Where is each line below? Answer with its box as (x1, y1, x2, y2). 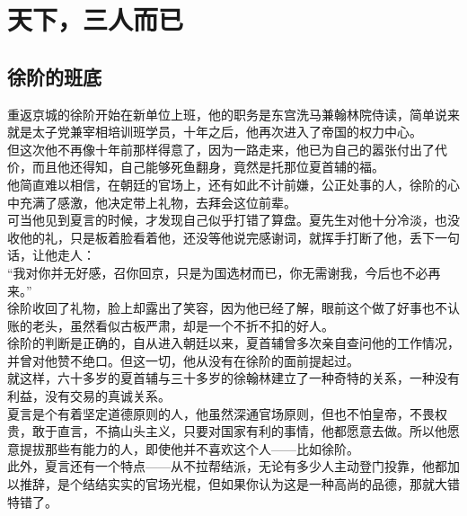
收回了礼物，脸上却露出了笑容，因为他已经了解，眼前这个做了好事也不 (31, 298, 447, 317)
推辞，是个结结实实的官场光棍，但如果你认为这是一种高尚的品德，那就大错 (19, 475, 460, 494)
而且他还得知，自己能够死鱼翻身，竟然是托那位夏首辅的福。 (31, 157, 384, 176)
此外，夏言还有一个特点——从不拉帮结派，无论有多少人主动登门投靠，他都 (7, 457, 447, 476)
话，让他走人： (7, 245, 95, 264)
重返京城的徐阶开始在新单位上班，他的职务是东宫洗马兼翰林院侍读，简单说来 (7, 104, 460, 123)
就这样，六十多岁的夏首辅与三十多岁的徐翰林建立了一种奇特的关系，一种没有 (7, 369, 460, 387)
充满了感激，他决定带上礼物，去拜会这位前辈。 (19, 192, 296, 211)
